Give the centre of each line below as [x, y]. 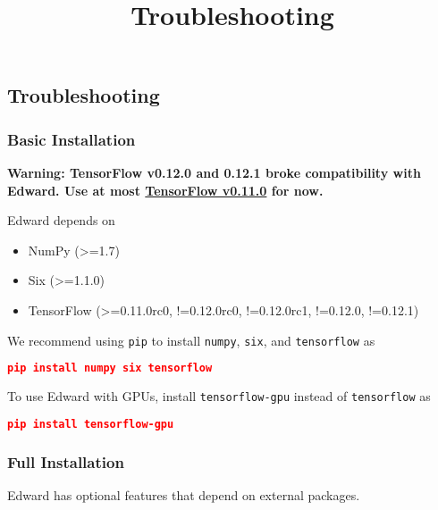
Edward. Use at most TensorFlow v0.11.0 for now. [165, 190]
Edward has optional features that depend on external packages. [184, 494]
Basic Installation [72, 139]
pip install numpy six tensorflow [110, 368]
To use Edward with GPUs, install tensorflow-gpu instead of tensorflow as [219, 396]
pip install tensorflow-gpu [91, 424]
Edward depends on [61, 220]
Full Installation [66, 461]
